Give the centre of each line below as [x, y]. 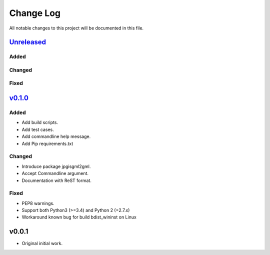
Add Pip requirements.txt [47, 143]
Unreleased [28, 42]
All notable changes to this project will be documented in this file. [76, 28]
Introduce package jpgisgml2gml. [56, 166]
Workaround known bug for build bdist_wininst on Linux [79, 217]
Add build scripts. [40, 122]
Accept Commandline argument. [55, 173]
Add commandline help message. [56, 136]
